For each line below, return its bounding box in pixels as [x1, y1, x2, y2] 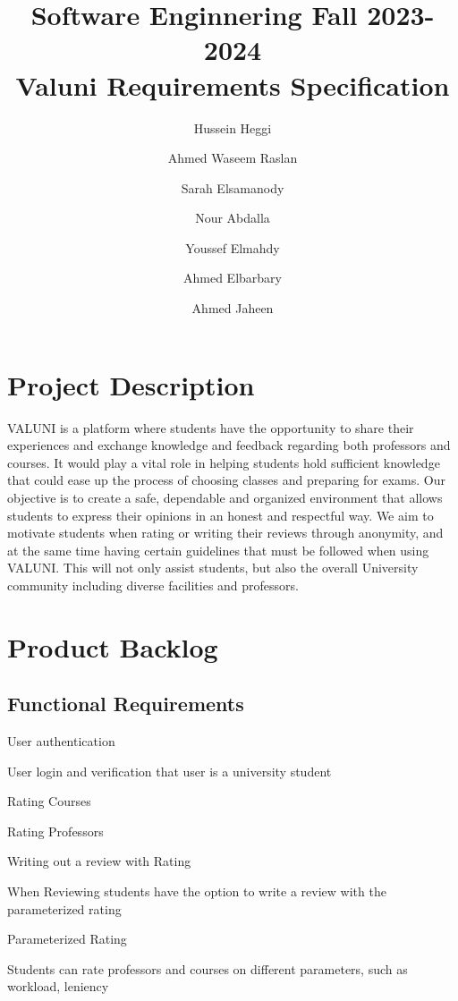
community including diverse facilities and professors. [7, 575, 300, 594]
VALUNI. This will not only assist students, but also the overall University [7, 558, 419, 577]
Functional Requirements [7, 690, 244, 717]
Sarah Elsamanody [181, 178, 284, 197]
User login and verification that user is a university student [7, 761, 332, 780]
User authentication [7, 732, 115, 751]
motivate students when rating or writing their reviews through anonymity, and [7, 523, 444, 542]
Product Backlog [7, 628, 218, 665]
